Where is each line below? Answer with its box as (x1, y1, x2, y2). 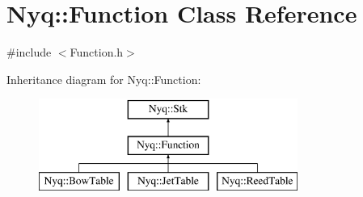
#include (6, 44, 52, 61)
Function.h (70, 44, 124, 61)
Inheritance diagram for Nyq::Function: (6, 70, 201, 87)
